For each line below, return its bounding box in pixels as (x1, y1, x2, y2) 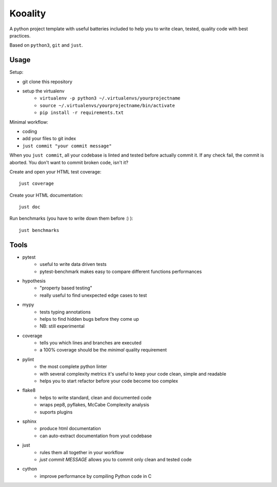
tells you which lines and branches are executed (39, 340, 142, 346)
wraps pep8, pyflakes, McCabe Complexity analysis (39, 402, 150, 408)
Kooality (9, 8, 46, 19)
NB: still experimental (39, 323, 85, 329)
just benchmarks (18, 227, 60, 233)
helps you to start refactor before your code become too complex (39, 378, 179, 384)
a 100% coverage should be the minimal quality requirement (39, 347, 167, 353)
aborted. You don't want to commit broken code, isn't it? (9, 159, 128, 165)
